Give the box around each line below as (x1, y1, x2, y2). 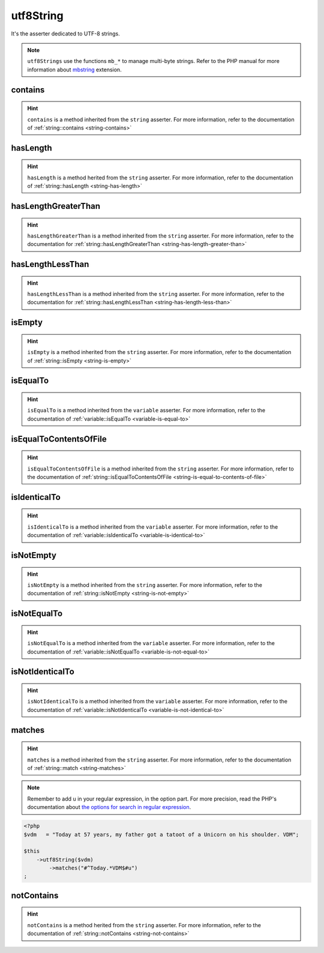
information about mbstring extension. (27, 66, 122, 73)
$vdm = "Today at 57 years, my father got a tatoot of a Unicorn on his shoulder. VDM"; (23, 831, 299, 838)
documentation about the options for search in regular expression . (27, 804, 191, 811)
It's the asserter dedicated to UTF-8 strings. (11, 30, 120, 37)
